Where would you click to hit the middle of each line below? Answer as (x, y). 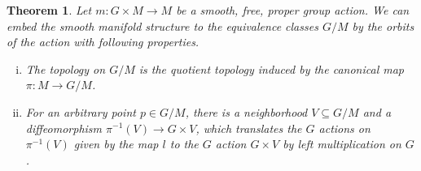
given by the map (116, 144)
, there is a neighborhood (246, 111)
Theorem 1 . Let (49, 10)
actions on (344, 128)
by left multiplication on (342, 144)
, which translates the (249, 128)
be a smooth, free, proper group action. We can (293, 10)
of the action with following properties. (103, 42)
